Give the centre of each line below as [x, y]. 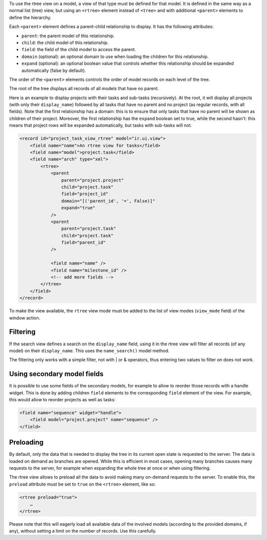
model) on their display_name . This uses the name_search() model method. [89, 351]
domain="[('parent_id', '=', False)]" [108, 201]
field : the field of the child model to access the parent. [79, 50]
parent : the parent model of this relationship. [68, 36]
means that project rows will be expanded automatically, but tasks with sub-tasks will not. [101, 125]
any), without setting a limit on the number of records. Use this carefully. [83, 531]
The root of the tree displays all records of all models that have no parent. [84, 89]
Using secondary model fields [56, 374]
